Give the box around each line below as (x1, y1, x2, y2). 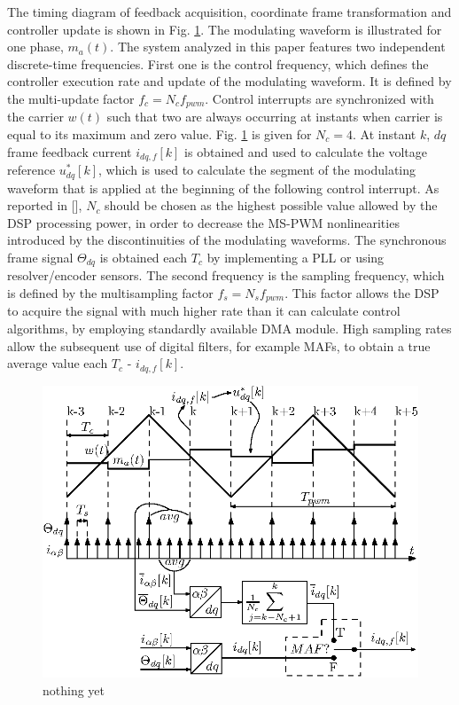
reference (7, 161, 56, 179)
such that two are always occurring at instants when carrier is (106, 107, 443, 126)
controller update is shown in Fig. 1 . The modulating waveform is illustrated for (7, 20, 442, 38)
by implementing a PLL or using (206, 247, 385, 266)
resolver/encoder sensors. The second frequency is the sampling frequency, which (7, 266, 445, 285)
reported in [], (7, 196, 82, 215)
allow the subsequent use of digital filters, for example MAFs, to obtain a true (7, 336, 431, 355)
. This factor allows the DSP (284, 283, 440, 302)
